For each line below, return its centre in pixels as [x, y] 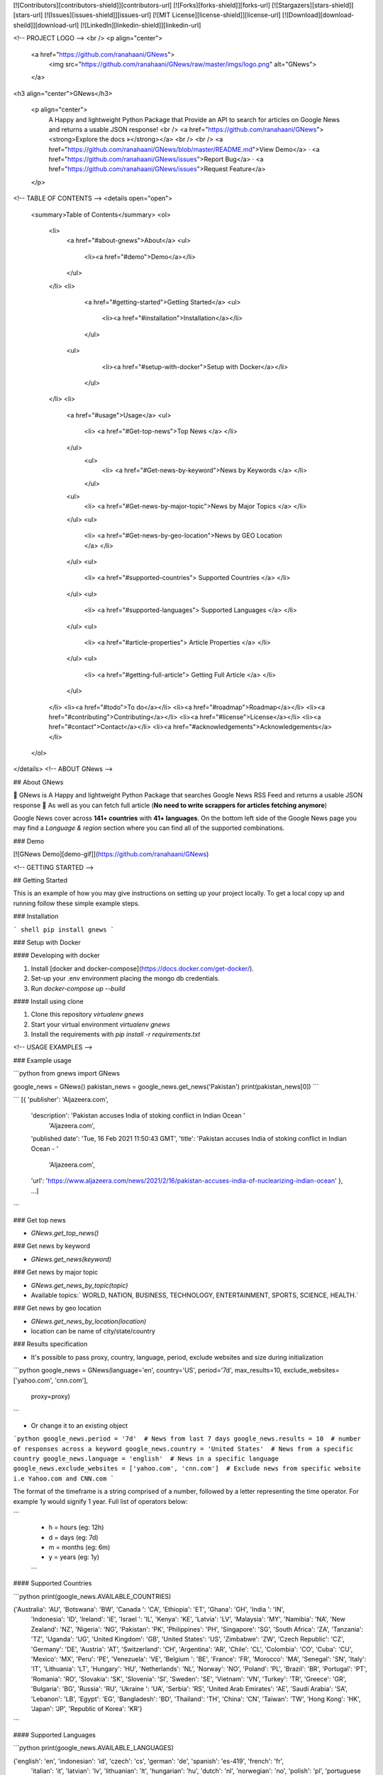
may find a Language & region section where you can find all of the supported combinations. [149, 828]
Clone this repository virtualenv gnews [88, 1015]
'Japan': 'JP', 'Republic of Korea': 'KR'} [87, 1708]
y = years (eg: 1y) [74, 1557]
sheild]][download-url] [46, 25]
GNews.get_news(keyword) [71, 1259]
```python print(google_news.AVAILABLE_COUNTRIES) [92, 1596]
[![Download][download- [318, 15]
